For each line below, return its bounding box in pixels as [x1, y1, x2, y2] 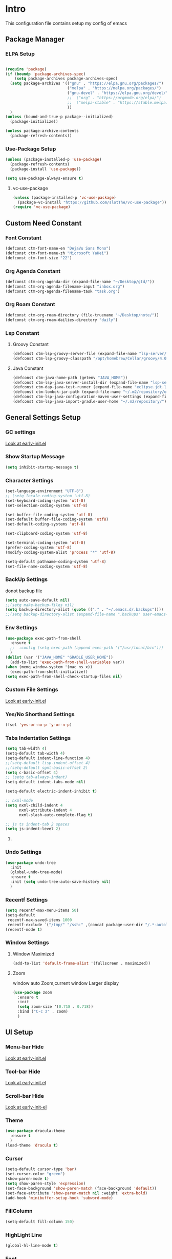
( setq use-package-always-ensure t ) [5, 176, 83, 181]
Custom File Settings [5, 686, 58, 693]
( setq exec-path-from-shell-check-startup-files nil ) [5, 674, 123, 679]
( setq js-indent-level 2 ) [5, 826, 60, 832]
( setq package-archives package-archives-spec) [14, 76, 118, 81]
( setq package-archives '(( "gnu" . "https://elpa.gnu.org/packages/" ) [10, 81, 164, 86]
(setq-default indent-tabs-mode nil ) [5, 779, 86, 785]
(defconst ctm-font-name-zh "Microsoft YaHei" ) [5, 250, 109, 256]
